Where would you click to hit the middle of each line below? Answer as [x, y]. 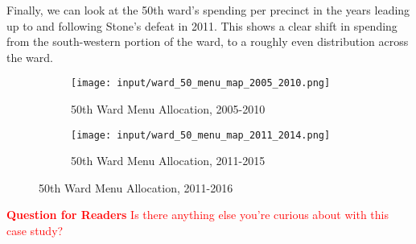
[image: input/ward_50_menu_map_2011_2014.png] [201, 135]
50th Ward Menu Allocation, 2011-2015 [168, 161]
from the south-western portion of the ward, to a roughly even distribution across [208, 41]
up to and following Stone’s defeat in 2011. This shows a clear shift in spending [202, 25]
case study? [35, 231]
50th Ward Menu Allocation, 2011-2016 [136, 187]
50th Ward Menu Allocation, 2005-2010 [168, 109]
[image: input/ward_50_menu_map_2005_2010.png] [201, 83]
